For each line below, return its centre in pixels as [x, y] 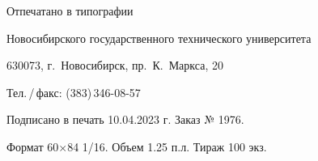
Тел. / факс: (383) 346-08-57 [74, 92]
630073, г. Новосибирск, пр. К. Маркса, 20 [115, 65]
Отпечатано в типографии [70, 11]
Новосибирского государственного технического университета [159, 38]
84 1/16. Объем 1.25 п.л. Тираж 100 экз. [167, 146]
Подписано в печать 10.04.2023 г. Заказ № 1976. [125, 119]
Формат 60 [33, 146]
